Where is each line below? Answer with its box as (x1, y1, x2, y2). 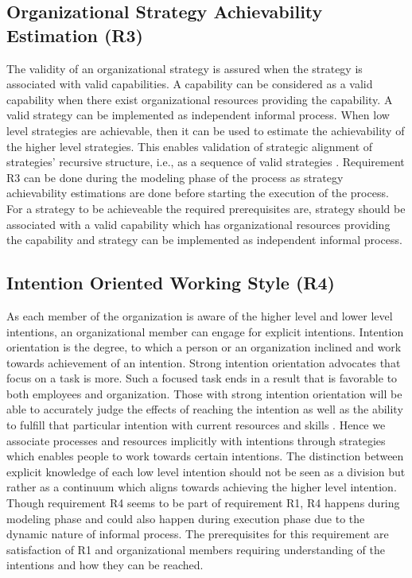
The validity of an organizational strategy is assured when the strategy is (6, 60, 363, 76)
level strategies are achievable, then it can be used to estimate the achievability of (6, 122, 405, 138)
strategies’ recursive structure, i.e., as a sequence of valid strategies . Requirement (6, 153, 405, 170)
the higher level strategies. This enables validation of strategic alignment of (6, 138, 373, 154)
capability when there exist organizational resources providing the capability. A (6, 91, 393, 107)
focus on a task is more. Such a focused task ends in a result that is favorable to (6, 370, 398, 386)
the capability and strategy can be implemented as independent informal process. (6, 231, 402, 248)
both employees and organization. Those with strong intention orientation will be (6, 385, 402, 401)
